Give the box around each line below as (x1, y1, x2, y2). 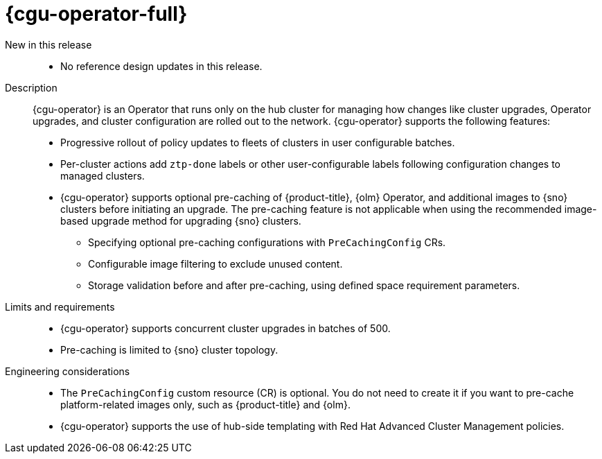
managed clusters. (60, 169, 145, 182)
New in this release (5, 38, 92, 51)
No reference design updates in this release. (60, 60, 263, 72)
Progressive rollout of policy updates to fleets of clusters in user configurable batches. (60, 136, 455, 148)
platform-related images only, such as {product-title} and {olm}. (60, 398, 351, 410)
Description (5, 81, 57, 94)
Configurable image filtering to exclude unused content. (88, 257, 343, 270)
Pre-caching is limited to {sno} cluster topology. (60, 343, 278, 356)
